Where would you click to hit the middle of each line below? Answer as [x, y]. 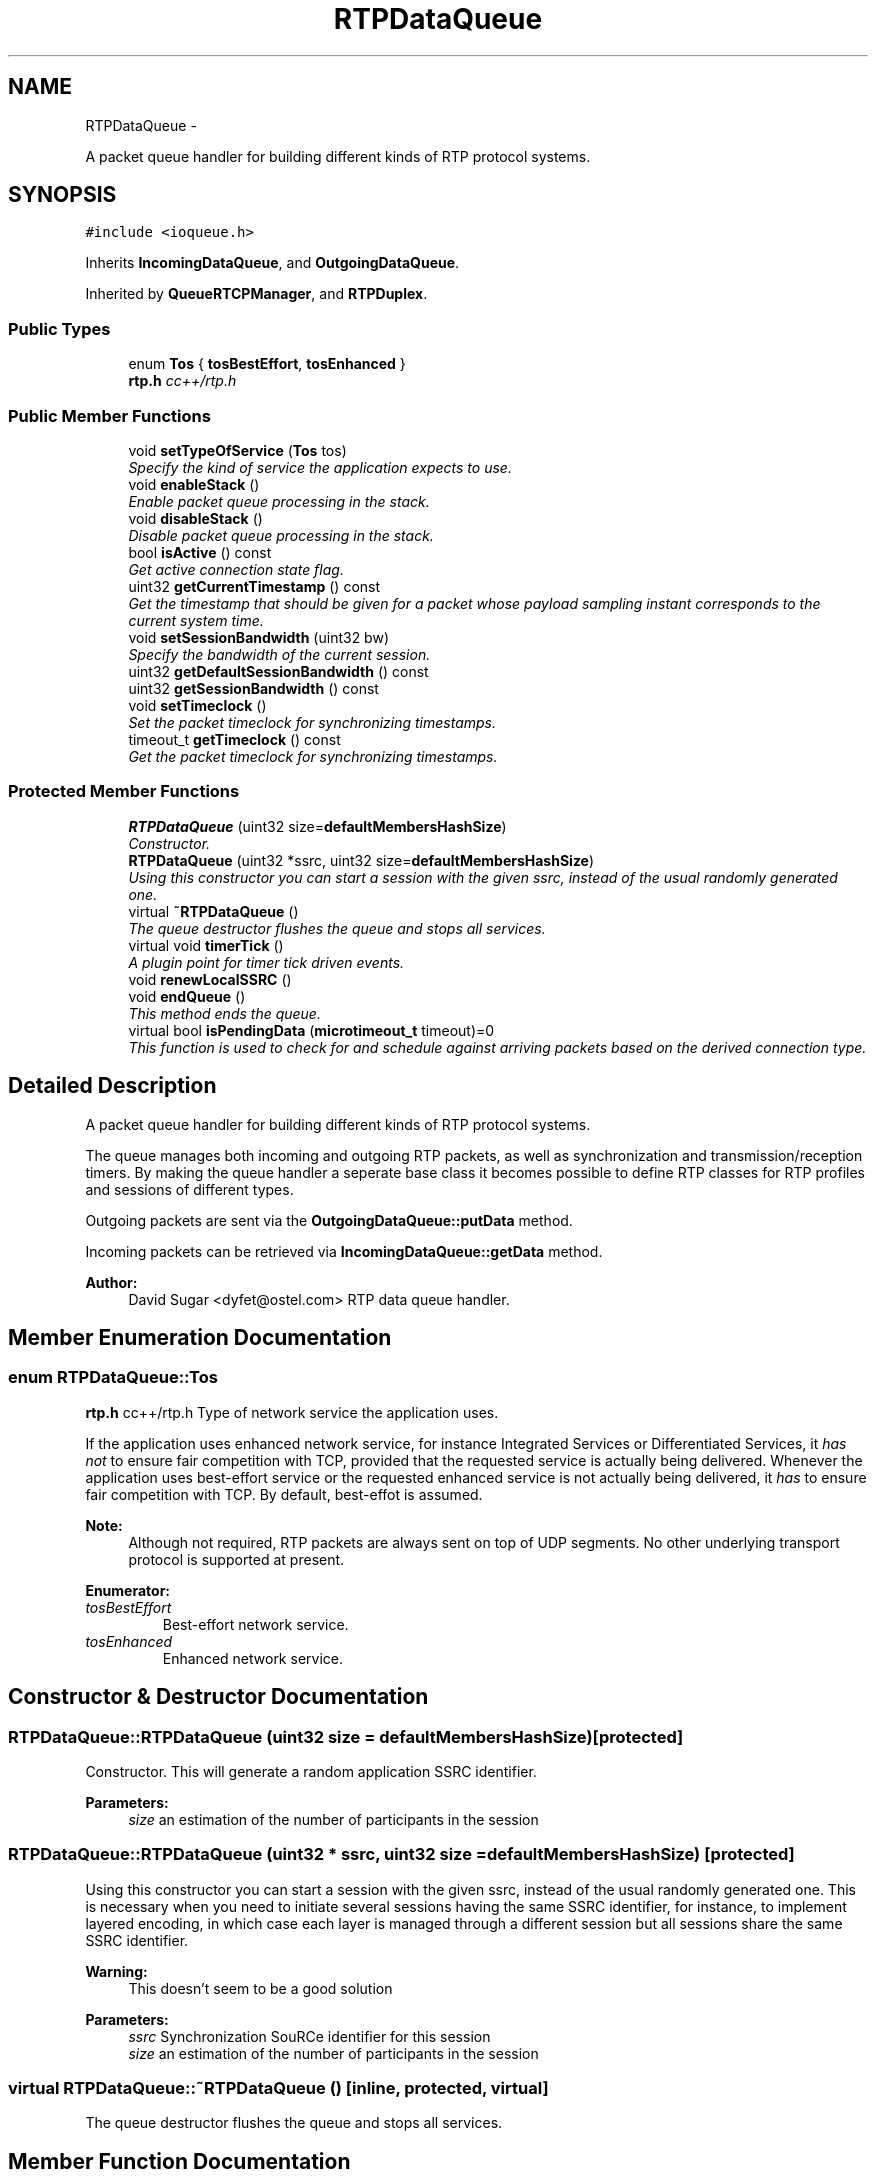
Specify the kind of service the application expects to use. [320, 467]
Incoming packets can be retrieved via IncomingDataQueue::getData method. [344, 1251]
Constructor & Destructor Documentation [218, 1697]
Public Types [59, 328]
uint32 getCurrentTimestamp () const [254, 586]
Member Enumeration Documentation [200, 1337]
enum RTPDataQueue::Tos [113, 1377]
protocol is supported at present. [236, 1559]
